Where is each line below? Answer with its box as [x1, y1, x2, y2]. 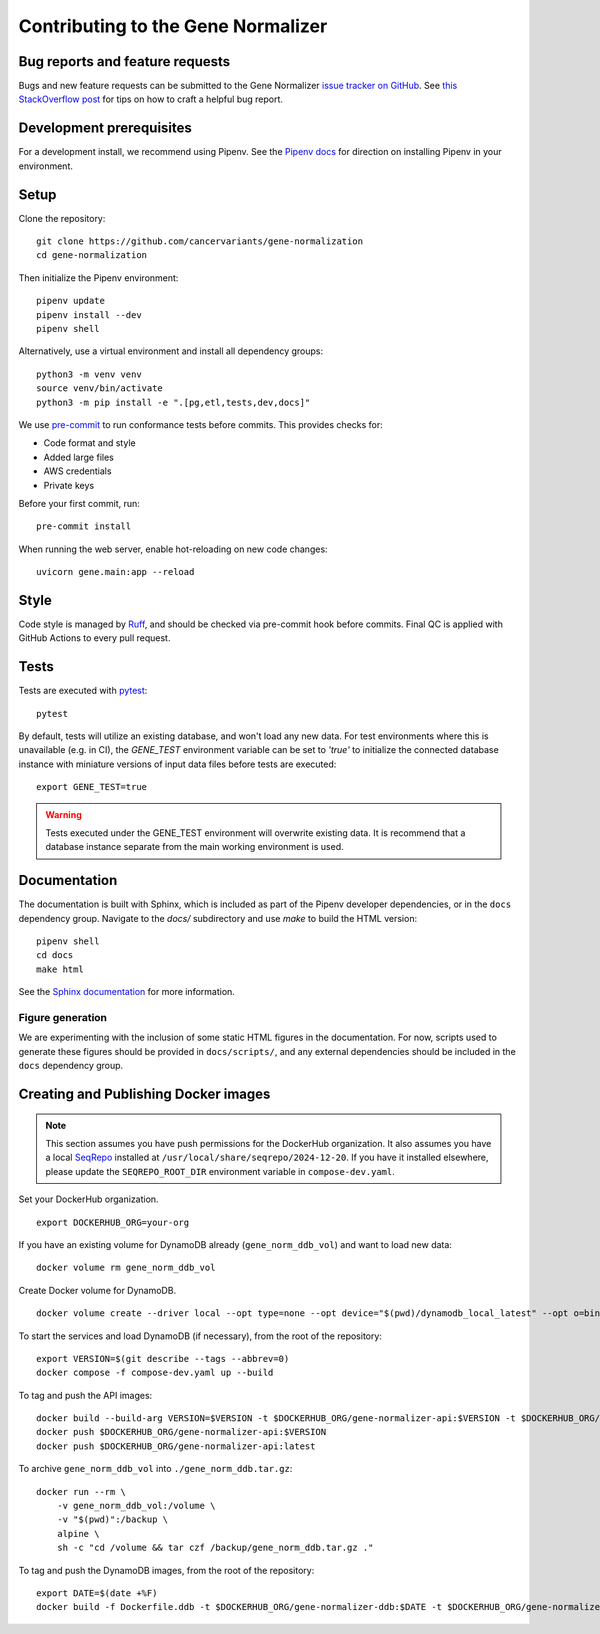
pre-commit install [36, 521, 132, 532]
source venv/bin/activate [36, 383, 164, 394]
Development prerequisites [18, 120, 192, 137]
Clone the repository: [18, 212, 106, 224]
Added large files [43, 451, 114, 463]
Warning [45, 808, 82, 820]
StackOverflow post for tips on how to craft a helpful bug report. [18, 93, 284, 105]
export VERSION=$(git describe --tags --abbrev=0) [36, 1353, 290, 1364]
